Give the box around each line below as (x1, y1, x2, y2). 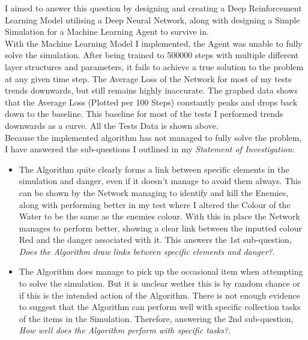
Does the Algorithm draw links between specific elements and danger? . (19, 245, 275, 257)
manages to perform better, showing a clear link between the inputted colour (19, 221, 302, 234)
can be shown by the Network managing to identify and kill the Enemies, (19, 186, 289, 198)
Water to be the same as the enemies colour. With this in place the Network (19, 210, 300, 222)
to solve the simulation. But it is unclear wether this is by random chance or (19, 277, 300, 290)
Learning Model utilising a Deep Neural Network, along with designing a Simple (5, 13, 300, 26)
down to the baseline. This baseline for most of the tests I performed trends (5, 107, 283, 120)
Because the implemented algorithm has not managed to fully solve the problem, (5, 131, 302, 143)
